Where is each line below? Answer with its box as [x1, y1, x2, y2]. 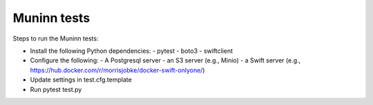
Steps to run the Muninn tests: [12, 34, 99, 43]
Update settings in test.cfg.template [30, 75, 133, 84]
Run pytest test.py [30, 85, 82, 93]
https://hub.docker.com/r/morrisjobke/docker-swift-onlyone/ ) [30, 66, 205, 74]
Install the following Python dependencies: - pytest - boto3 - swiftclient [30, 47, 233, 55]
